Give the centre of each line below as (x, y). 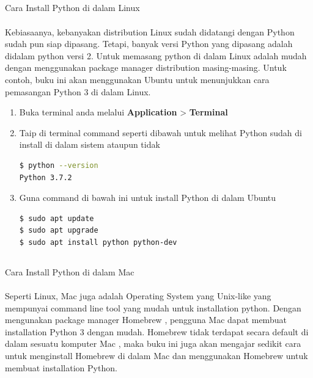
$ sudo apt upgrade (59, 231)
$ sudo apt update (57, 218)
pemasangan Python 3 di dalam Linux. (78, 91)
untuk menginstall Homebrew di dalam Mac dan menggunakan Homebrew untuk (156, 356)
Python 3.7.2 (46, 177)
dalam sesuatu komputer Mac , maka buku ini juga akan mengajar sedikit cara (153, 343)
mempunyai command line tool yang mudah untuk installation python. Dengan (153, 307)
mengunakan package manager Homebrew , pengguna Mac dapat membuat (146, 320)
